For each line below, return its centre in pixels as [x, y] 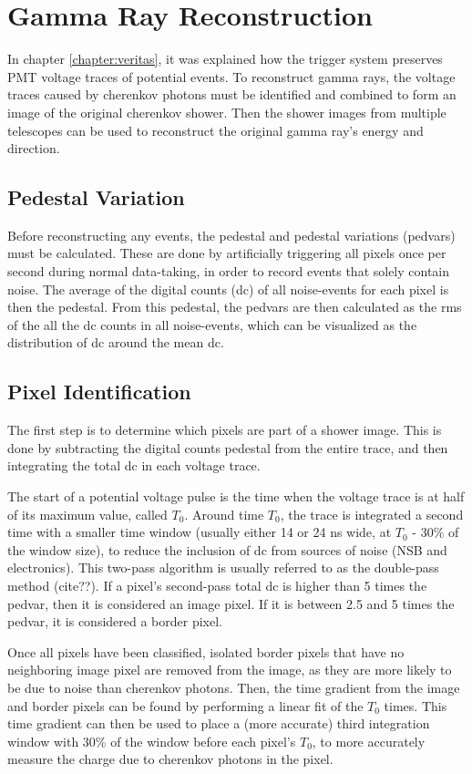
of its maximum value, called [87, 514]
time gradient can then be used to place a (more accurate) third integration [219, 723]
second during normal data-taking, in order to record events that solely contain [229, 271]
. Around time [224, 514]
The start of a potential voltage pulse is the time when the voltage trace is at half [236, 496]
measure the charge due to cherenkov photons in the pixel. [170, 759]
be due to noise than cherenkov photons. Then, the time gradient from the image [234, 687]
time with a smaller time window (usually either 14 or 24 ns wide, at [200, 532]
